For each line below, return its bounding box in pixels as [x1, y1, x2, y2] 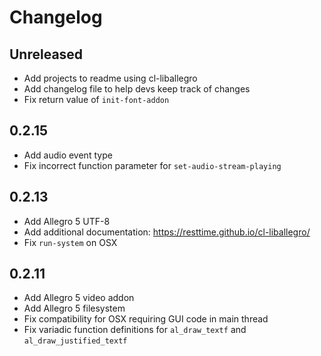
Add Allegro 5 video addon [23, 292, 135, 304]
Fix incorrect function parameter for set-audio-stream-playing [23, 159, 282, 171]
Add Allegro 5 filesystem [23, 302, 126, 315]
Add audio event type [23, 149, 113, 161]
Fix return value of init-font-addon [23, 94, 170, 105]
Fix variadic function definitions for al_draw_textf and [23, 324, 247, 336]
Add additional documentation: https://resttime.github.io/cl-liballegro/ [23, 226, 311, 238]
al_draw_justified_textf [23, 336, 128, 346]
